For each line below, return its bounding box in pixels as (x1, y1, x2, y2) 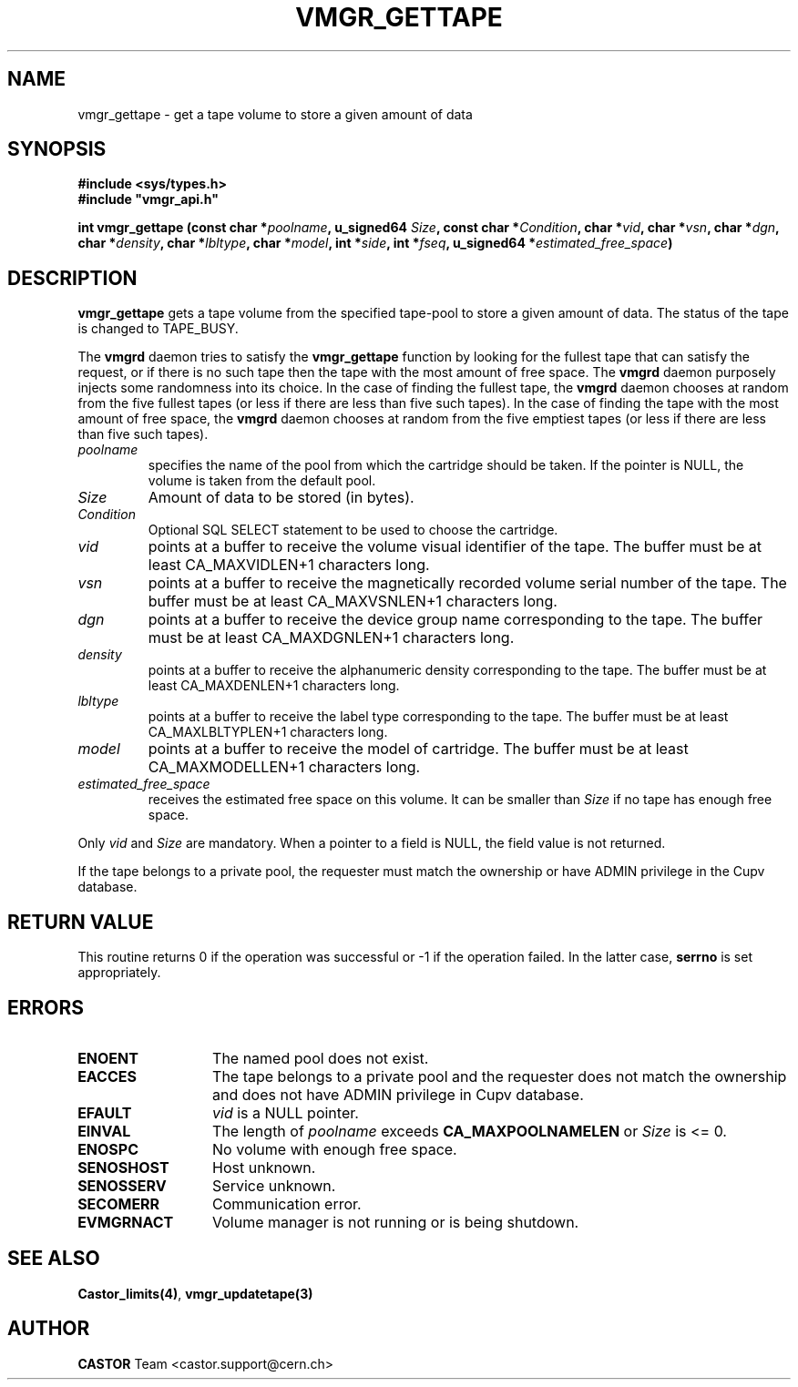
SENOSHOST (77, 1158, 169, 1177)
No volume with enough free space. (212, 1139, 457, 1158)
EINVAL (77, 1121, 131, 1140)
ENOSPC (77, 1139, 139, 1158)
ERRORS (7, 995, 85, 1019)
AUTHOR (7, 1317, 90, 1341)
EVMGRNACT (77, 1212, 174, 1231)
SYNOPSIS (7, 138, 107, 161)
